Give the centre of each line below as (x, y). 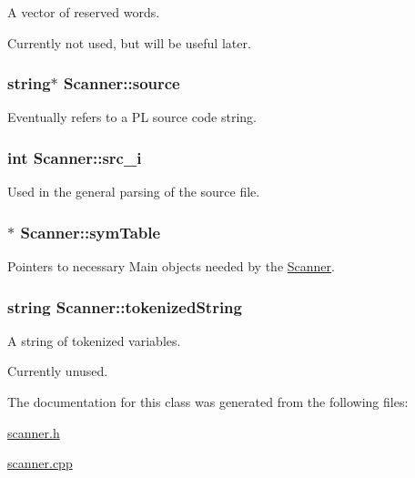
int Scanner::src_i (75, 157)
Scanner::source (122, 83)
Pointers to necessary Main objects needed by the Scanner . (171, 266)
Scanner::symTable (91, 232)
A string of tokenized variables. (94, 340)
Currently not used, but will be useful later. (129, 42)
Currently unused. (58, 371)
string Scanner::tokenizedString (125, 306)
